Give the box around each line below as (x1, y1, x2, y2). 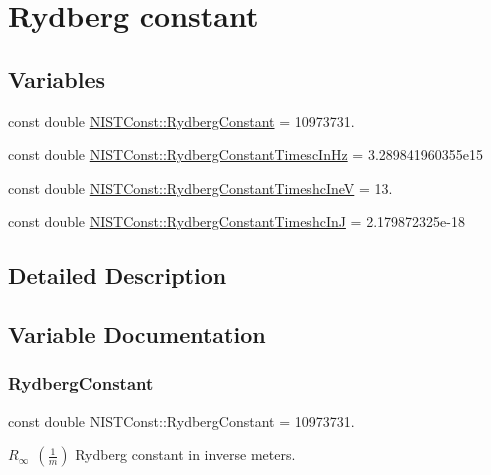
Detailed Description (8, 260, 227, 291)
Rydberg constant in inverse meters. (75, 444, 296, 465)
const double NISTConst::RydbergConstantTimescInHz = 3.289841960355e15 (8, 144, 483, 165)
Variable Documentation (8, 319, 266, 350)
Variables (8, 63, 106, 94)
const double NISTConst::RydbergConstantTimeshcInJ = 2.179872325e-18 (8, 211, 465, 232)
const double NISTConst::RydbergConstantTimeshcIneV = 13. (8, 177, 393, 198)
